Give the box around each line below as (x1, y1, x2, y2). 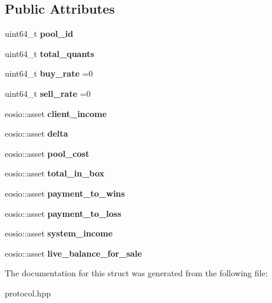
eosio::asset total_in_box (5, 167, 105, 179)
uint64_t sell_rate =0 (5, 87, 91, 99)
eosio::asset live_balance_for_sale (5, 247, 142, 259)
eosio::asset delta (5, 127, 68, 140)
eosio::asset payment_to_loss (5, 207, 122, 219)
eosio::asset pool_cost (5, 147, 90, 159)
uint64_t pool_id (5, 27, 74, 40)
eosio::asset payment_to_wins (5, 187, 125, 199)
